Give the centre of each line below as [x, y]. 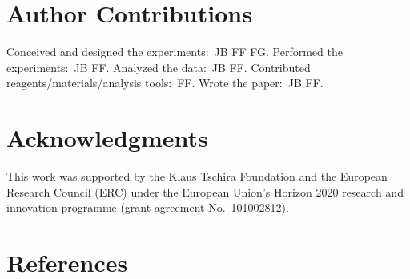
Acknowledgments [107, 138]
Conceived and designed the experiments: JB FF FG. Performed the [175, 52]
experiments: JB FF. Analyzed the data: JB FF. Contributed [159, 67]
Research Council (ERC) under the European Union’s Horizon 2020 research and [205, 191]
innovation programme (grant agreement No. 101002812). [148, 207]
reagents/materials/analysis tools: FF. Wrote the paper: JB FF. [165, 83]
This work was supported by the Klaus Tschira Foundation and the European [197, 176]
